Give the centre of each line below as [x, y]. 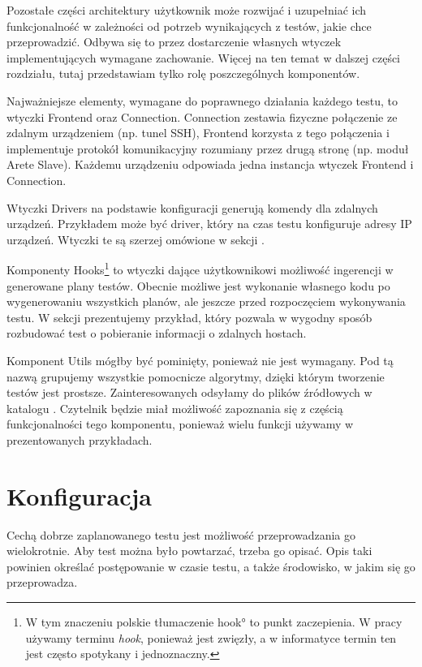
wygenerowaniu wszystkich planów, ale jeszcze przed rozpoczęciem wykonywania [206, 301]
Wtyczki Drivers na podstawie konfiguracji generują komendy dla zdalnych [192, 207]
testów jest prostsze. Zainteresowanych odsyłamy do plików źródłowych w [189, 392]
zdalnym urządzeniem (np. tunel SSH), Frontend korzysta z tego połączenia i [198, 133]
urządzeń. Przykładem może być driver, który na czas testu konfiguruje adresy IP [209, 224]
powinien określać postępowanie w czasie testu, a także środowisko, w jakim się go [211, 566]
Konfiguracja [79, 495]
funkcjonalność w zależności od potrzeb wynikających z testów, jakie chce [189, 26]
